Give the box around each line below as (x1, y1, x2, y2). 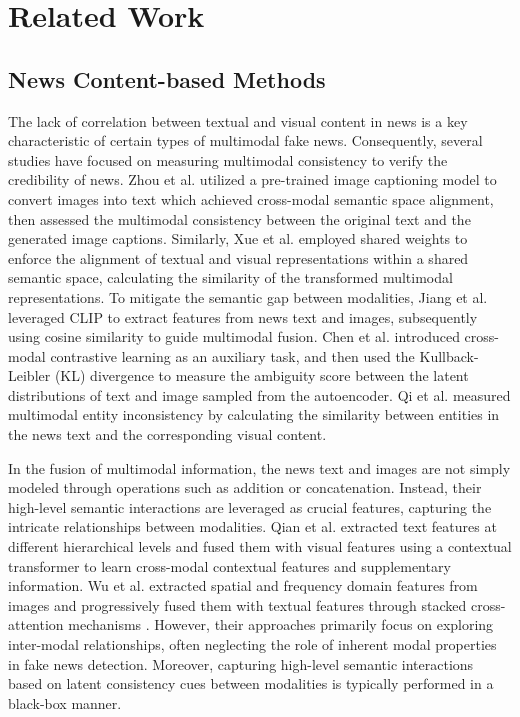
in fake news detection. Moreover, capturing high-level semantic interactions (8, 653, 474, 674)
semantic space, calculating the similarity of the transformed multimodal (8, 267, 453, 288)
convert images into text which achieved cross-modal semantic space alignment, (8, 188, 494, 209)
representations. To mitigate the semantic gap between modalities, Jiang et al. (8, 286, 488, 307)
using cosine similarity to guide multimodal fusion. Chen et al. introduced (8, 326, 460, 347)
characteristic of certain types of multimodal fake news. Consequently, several (8, 130, 483, 151)
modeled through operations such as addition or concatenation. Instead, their (8, 477, 482, 498)
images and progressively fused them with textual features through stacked (8, 594, 467, 615)
